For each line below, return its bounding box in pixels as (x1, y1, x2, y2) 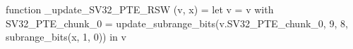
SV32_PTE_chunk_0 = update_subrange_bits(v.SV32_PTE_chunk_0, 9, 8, (6, 15, 348, 30)
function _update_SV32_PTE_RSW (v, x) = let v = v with (6, 2, 274, 16)
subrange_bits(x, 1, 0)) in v (6, 29, 126, 44)
